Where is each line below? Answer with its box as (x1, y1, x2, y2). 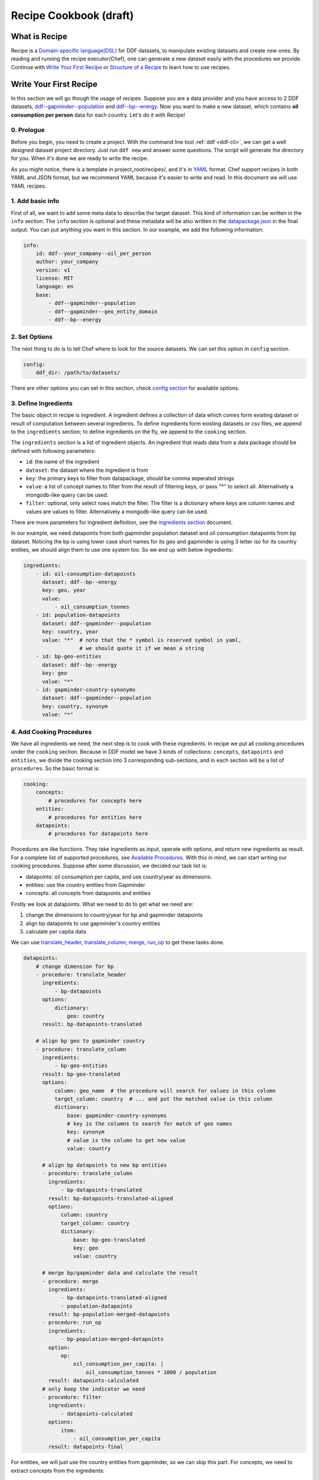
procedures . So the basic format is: (11, 765, 100, 772)
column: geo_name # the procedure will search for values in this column (54, 1087, 276, 1094)
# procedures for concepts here (48, 797, 142, 804)
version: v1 (35, 266, 71, 274)
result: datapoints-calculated (48, 1377, 139, 1384)
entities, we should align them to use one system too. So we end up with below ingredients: (11, 546, 233, 554)
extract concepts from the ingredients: (11, 1467, 105, 1474)
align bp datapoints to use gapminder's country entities (25, 919, 161, 926)
